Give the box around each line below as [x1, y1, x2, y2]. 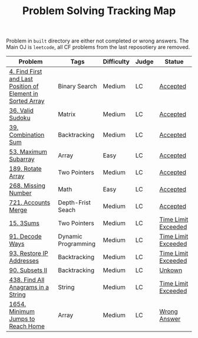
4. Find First [9, 68, 42, 76]
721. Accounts [9, 198, 51, 207]
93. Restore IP [9, 249, 48, 257]
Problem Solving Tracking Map [22, 4, 176, 18]
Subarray [9, 155, 35, 163]
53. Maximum [9, 148, 47, 156]
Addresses [9, 257, 39, 265]
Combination [9, 131, 45, 139]
